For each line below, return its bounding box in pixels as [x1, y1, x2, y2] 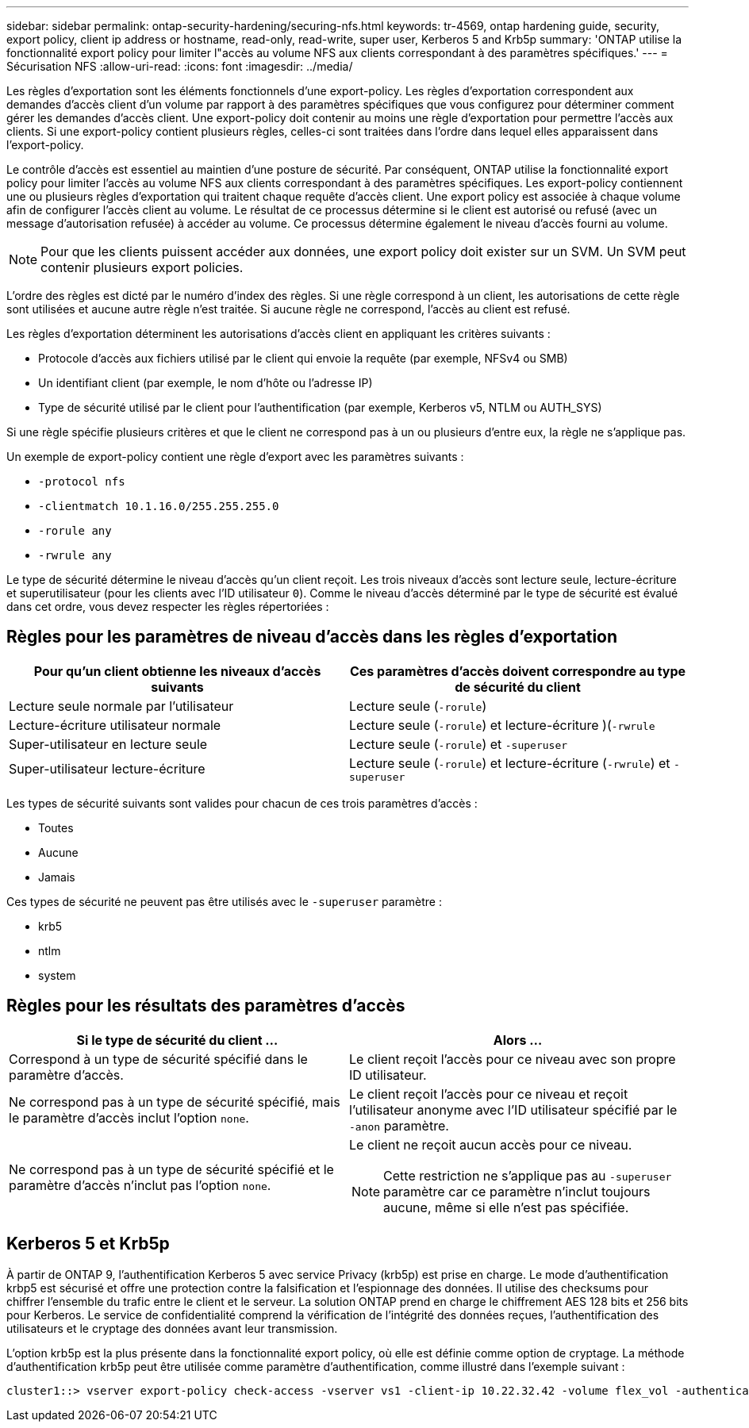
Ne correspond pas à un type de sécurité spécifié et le [9, 1161, 334, 1177]
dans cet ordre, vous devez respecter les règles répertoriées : [6, 600, 329, 613]
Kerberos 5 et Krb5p [6, 1234, 170, 1254]
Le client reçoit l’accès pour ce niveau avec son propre [349, 1050, 676, 1067]
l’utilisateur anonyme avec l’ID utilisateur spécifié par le [349, 1101, 678, 1118]
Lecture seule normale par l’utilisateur [9, 697, 234, 714]
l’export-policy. [6, 138, 84, 152]
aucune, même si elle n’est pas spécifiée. [383, 1199, 629, 1215]
